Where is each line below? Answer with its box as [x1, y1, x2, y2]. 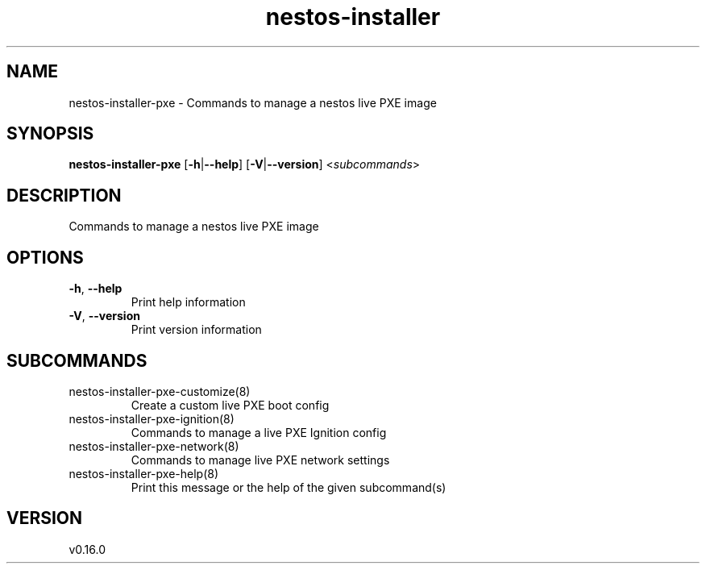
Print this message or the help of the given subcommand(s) [131, 480, 446, 494]
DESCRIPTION [6, 185, 122, 206]
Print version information [131, 322, 262, 337]
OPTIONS [6, 247, 84, 268]
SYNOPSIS [6, 123, 94, 144]
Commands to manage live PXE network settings [131, 452, 390, 467]
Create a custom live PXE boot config [131, 397, 330, 412]
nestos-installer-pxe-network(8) [69, 439, 239, 453]
